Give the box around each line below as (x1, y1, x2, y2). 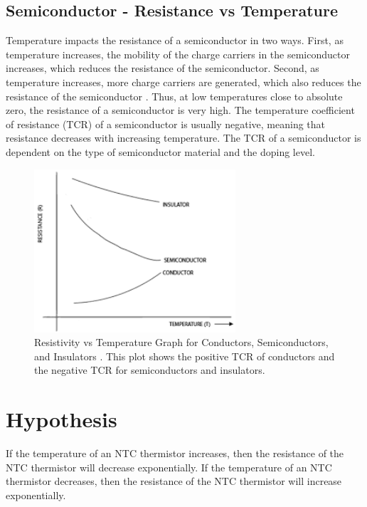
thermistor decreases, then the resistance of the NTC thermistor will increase (6, 474, 342, 488)
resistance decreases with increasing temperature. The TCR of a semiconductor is (6, 130, 361, 145)
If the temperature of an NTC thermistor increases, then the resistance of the (6, 446, 344, 461)
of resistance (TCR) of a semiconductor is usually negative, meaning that (6, 116, 326, 131)
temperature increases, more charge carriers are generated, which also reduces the (6, 74, 361, 89)
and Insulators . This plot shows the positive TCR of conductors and (34, 348, 335, 363)
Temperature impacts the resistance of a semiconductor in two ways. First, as (6, 33, 344, 48)
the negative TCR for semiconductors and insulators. (34, 362, 265, 377)
